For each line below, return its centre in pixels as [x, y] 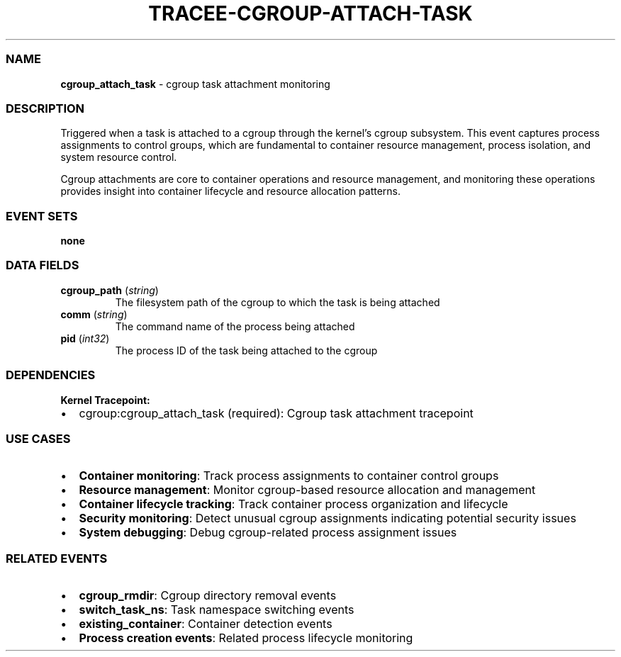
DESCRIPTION [45, 108]
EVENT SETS [42, 216]
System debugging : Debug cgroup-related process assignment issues [268, 533]
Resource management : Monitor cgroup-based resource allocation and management [307, 490]
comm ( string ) [94, 314]
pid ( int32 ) [85, 338]
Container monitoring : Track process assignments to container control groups [289, 476]
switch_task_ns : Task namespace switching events [217, 610]
